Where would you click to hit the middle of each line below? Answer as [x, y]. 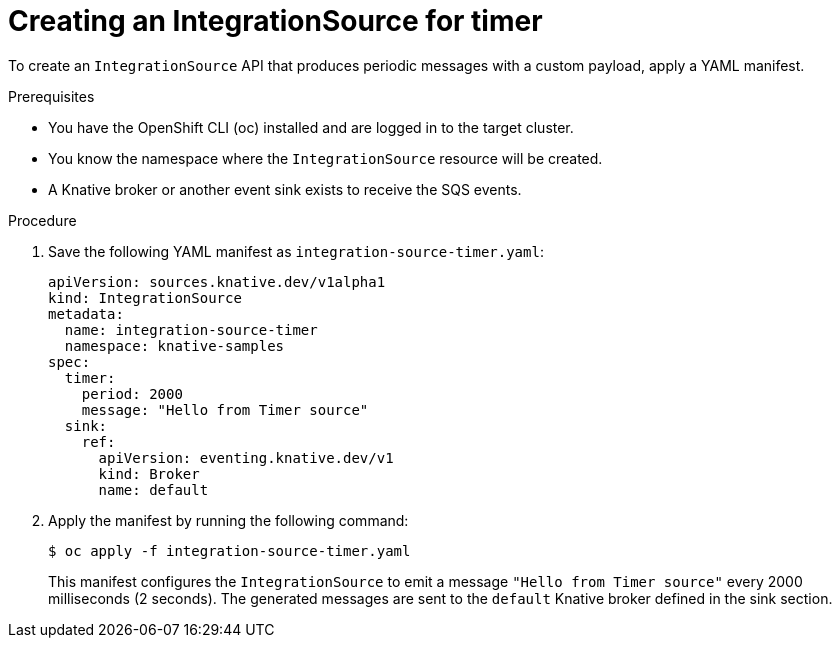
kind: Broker [149, 473]
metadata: [86, 313]
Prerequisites [51, 96]
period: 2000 [132, 393]
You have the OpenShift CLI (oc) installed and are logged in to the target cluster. [311, 127]
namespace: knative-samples [174, 345]
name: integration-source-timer [191, 329]
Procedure [42, 220]
